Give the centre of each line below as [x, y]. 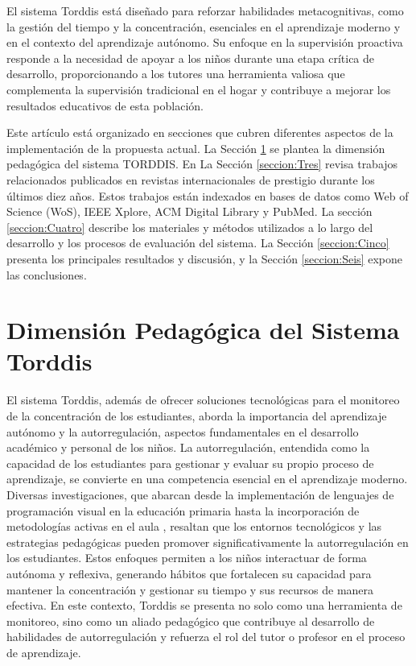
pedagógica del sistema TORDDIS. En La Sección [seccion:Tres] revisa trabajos [202, 164]
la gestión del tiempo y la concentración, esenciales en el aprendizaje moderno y [204, 26]
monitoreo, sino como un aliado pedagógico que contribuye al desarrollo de [191, 620]
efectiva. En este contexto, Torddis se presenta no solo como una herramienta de [204, 605]
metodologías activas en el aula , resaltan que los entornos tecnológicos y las [194, 526]
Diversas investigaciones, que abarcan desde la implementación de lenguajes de [200, 494]
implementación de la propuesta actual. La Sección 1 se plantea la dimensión [196, 148]
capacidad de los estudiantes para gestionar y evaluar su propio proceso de [190, 463]
